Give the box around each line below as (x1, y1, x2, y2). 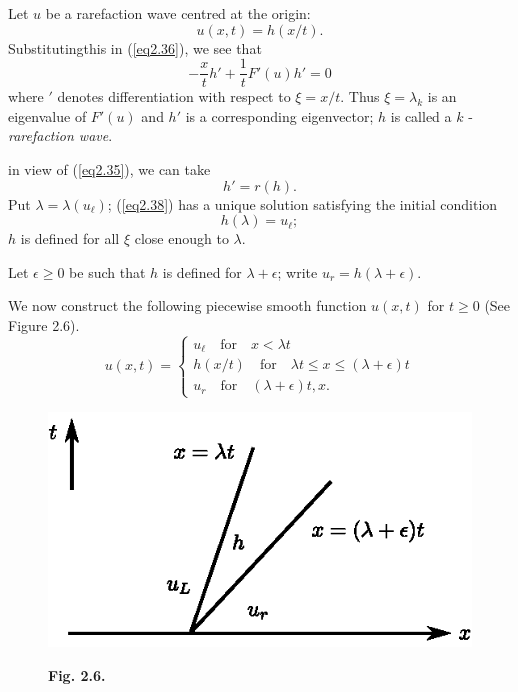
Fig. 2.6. (48, 665, 106, 686)
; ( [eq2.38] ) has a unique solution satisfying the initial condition (107, 193, 498, 214)
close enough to (134, 228, 229, 249)
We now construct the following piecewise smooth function (8, 295, 367, 316)
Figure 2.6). (8, 315, 80, 335)
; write (277, 261, 318, 282)
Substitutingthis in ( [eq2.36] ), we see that (8, 37, 262, 58)
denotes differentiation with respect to (57, 86, 291, 107)
